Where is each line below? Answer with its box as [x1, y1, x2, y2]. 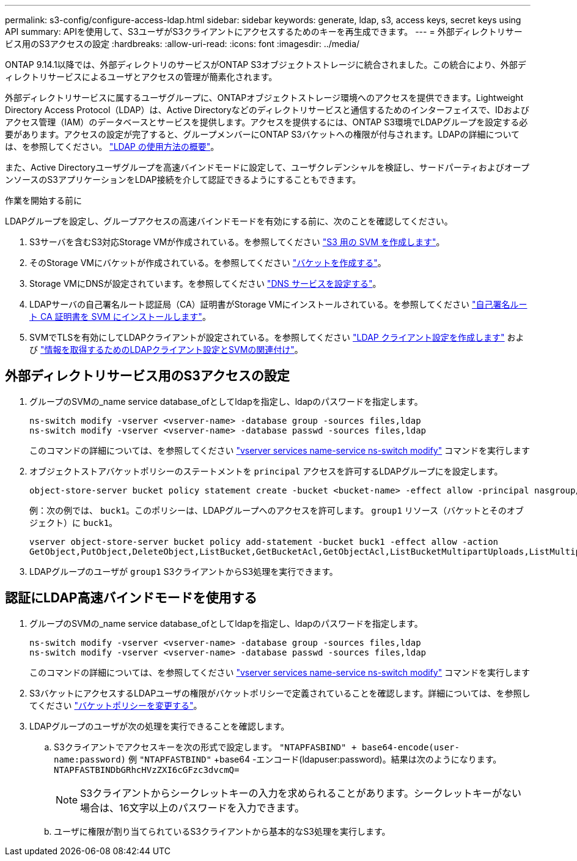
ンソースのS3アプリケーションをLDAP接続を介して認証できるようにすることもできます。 [5, 174, 361, 185]
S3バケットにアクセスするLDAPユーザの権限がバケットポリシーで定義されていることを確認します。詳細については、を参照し [29, 687, 531, 698]
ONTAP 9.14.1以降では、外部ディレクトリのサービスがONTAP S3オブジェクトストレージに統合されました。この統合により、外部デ [5, 59, 526, 70]
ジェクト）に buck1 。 [29, 517, 118, 528]
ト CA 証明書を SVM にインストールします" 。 [29, 311, 211, 322]
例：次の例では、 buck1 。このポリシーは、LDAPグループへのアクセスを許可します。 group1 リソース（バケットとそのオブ [29, 504, 524, 515]
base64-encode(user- [361, 742, 460, 752]
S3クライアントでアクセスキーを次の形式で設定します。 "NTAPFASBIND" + [54, 741, 357, 752]
